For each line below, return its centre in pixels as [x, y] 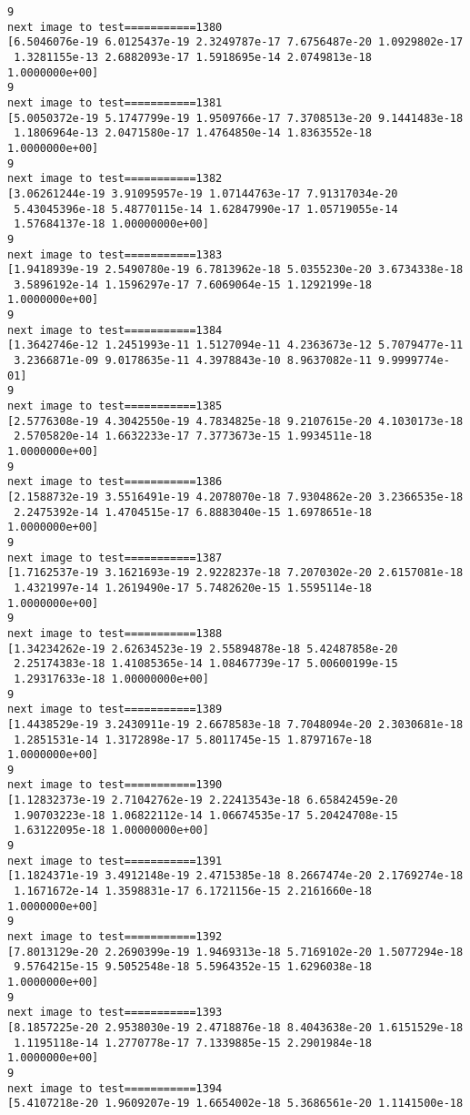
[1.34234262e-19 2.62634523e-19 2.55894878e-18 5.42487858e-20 [203, 649]
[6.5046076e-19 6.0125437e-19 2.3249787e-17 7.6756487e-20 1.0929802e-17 [235, 42]
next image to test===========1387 [115, 557]
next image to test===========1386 [115, 482]
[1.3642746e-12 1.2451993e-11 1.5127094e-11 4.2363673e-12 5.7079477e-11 [235, 345]
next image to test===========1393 [115, 1013]
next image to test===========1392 [115, 937]
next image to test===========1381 [115, 102]
